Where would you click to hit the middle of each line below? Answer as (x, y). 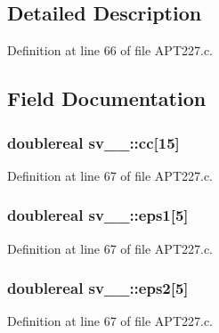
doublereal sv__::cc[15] (93, 142)
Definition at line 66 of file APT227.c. (110, 50)
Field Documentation (107, 98)
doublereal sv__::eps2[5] (98, 288)
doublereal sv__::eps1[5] (98, 215)
